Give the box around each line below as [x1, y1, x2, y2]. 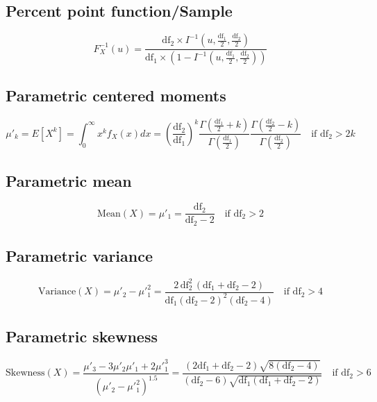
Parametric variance [6, 245, 153, 267]
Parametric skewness [6, 326, 158, 347]
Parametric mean [6, 169, 132, 191]
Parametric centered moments [6, 85, 226, 106]
